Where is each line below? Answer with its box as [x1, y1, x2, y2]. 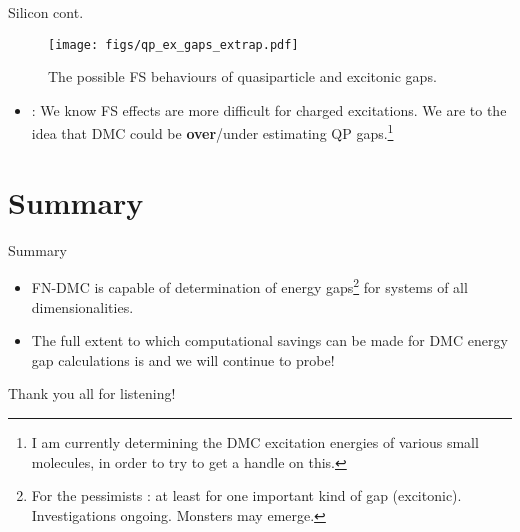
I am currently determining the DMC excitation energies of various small [31, 432, 479, 453]
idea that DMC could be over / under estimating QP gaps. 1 [31, 120, 394, 144]
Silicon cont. [8, 2, 84, 22]
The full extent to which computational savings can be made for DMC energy [31, 330, 508, 351]
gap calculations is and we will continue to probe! [31, 349, 335, 370]
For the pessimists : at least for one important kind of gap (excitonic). [31, 485, 462, 506]
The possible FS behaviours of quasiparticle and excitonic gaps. [48, 66, 437, 87]
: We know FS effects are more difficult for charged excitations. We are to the [31, 99, 507, 120]
